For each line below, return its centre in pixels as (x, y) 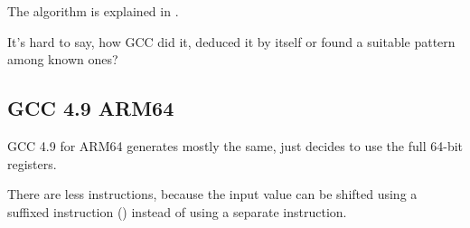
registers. (32, 163)
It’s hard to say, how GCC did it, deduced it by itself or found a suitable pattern (231, 41)
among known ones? (63, 59)
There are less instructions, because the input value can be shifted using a (212, 194)
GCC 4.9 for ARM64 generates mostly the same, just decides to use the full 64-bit (235, 145)
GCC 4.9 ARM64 (91, 108)
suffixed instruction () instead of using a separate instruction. (177, 211)
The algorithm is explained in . (93, 11)
